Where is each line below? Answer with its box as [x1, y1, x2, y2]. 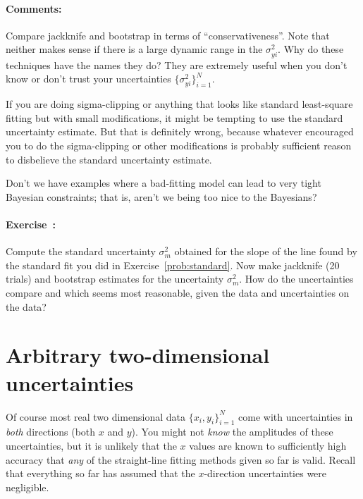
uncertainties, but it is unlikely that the [6, 438, 177, 452]
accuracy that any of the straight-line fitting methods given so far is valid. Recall [6, 452, 356, 467]
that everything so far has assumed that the [6, 466, 195, 481]
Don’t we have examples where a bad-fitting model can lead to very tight [6, 175, 321, 190]
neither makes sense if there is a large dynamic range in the [6, 42, 263, 56]
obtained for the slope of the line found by [174, 244, 357, 259]
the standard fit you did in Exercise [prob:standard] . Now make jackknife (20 [6, 257, 340, 272]
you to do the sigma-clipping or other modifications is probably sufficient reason [6, 138, 352, 153]
